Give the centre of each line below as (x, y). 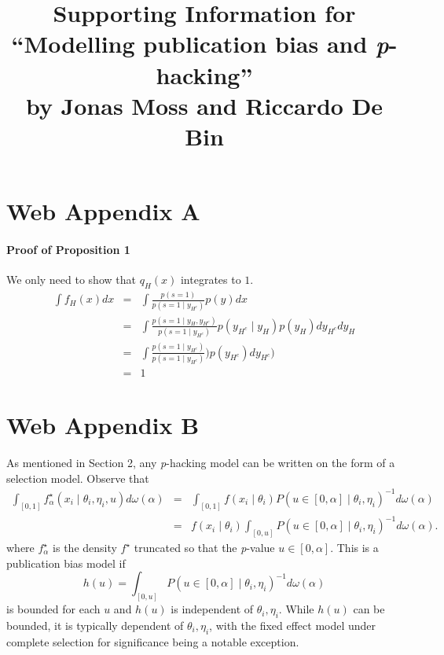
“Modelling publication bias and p (200, 44)
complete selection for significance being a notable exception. (153, 641)
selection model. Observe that (78, 478)
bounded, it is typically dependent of (95, 625)
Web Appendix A (103, 211)
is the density (85, 547)
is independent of (212, 609)
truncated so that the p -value (204, 547)
